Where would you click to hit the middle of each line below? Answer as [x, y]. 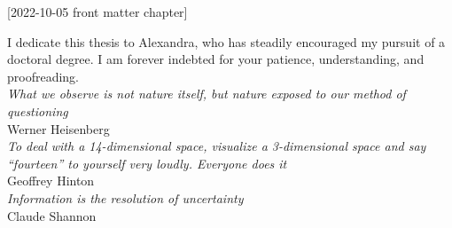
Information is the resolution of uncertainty [125, 197]
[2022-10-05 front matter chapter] [97, 12]
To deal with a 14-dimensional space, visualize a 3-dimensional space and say [217, 146]
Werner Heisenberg [58, 128]
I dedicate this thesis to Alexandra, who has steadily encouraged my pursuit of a [226, 41]
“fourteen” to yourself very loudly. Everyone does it [147, 163]
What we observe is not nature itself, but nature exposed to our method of [207, 94]
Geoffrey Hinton [51, 181]
